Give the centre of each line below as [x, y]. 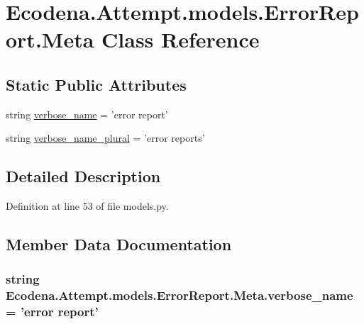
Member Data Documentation [119, 244]
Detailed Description [83, 176]
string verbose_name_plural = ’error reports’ [105, 138]
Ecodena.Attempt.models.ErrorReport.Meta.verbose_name [180, 295]
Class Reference [181, 39]
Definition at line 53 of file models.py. [87, 206]
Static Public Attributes [96, 84]
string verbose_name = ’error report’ [87, 114]
